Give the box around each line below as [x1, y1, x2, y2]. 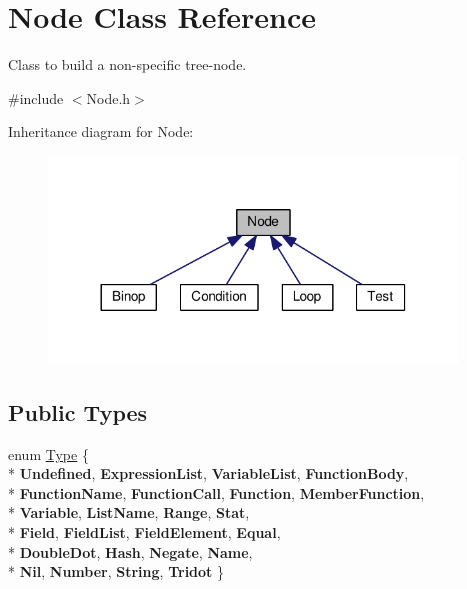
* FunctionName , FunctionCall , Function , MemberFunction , [8, 482, 425, 503]
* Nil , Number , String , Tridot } [8, 561, 225, 582]
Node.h [86, 87, 131, 108]
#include [8, 87, 64, 108]
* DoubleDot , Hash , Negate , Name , [8, 541, 253, 562]
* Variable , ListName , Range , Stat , [8, 502, 250, 523]
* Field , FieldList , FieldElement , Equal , [8, 521, 281, 542]
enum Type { [8, 443, 89, 464]
